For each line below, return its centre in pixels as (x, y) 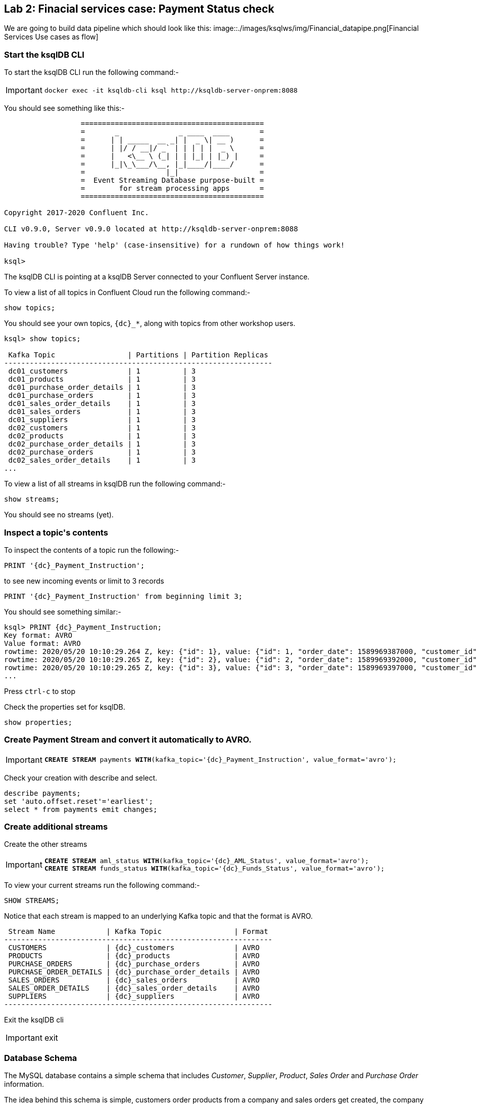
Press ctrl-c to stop (40, 691)
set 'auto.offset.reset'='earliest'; (79, 801)
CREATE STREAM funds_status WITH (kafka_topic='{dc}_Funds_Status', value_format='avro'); (214, 869)
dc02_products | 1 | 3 (102, 436)
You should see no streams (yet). (59, 515)
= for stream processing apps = (172, 189)
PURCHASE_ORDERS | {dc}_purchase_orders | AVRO (134, 964)
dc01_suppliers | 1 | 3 (102, 420)
